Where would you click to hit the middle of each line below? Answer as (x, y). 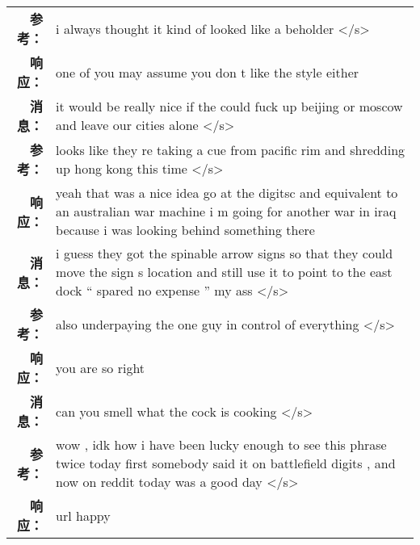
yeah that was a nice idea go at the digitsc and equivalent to (227, 193)
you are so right (101, 367)
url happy (83, 515)
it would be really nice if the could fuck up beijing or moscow (229, 106)
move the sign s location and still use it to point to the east (224, 272)
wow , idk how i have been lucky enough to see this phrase (221, 444)
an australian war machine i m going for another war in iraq (226, 211)
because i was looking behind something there (185, 230)
